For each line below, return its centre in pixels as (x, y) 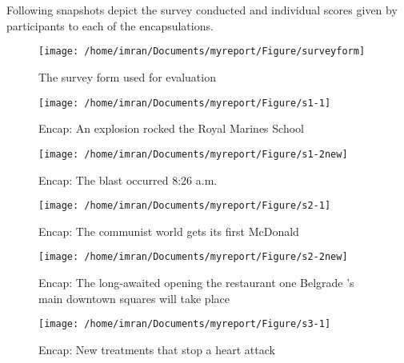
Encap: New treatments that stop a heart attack (157, 349)
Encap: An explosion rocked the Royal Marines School (171, 128)
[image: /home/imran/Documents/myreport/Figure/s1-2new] (193, 154)
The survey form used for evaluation (127, 77)
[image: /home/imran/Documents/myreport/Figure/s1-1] (185, 103)
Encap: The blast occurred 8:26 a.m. (128, 180)
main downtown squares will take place (134, 298)
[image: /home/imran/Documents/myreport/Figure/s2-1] (185, 206)
